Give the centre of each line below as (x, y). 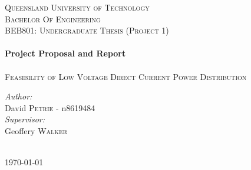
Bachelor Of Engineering (53, 19)
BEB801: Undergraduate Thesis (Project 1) (87, 30)
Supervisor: (25, 119)
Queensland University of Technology (77, 7)
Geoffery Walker (36, 130)
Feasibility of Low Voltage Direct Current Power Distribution (126, 76)
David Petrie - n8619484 (50, 107)
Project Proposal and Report (65, 53)
